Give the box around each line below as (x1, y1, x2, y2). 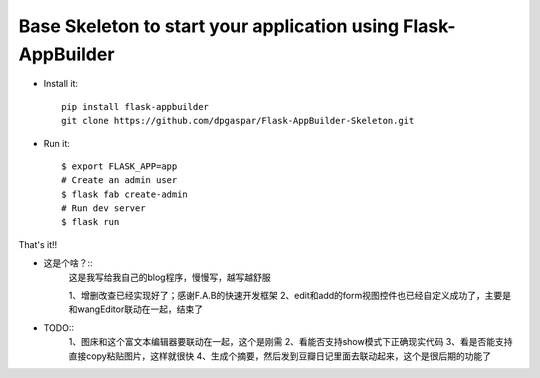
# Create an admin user (61, 175, 178, 186)
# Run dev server (61, 203, 146, 214)
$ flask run (61, 216, 120, 228)
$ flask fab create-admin (61, 188, 189, 200)
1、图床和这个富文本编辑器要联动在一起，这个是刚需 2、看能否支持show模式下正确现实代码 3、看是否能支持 (68, 336, 514, 348)
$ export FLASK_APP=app (61, 160, 178, 172)
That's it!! (18, 238, 58, 250)
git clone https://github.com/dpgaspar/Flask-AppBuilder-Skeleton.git (61, 115, 415, 127)
